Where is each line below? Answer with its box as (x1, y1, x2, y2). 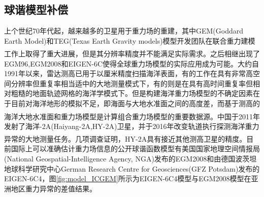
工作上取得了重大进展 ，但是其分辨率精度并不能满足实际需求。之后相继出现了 (4, 48, 260, 58)
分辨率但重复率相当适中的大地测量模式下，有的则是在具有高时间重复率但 (11, 78, 253, 88)
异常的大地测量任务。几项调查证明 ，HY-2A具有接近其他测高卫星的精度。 (4, 133, 247, 144)
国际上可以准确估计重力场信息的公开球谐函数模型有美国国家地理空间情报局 (11, 143, 260, 154)
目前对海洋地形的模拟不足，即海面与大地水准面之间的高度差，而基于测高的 (11, 97, 260, 108)
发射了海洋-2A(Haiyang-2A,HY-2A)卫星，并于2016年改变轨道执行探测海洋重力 (4, 120, 259, 131)
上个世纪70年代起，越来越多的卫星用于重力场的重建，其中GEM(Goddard (4, 25, 244, 36)
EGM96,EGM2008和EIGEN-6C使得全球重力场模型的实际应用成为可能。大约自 (4, 58, 259, 69)
